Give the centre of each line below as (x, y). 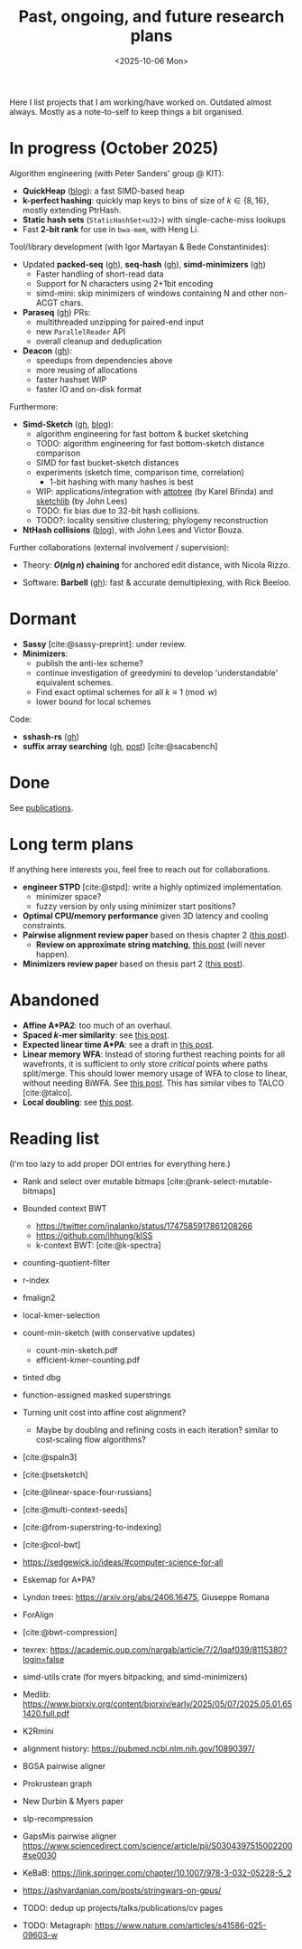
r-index (36, 1280)
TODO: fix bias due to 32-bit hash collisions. (118, 510)
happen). (53, 954)
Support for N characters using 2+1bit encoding (124, 283)
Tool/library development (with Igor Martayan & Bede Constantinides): (139, 247)
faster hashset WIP (71, 379)
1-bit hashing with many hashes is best (121, 482)
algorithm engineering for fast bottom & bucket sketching (142, 433)
